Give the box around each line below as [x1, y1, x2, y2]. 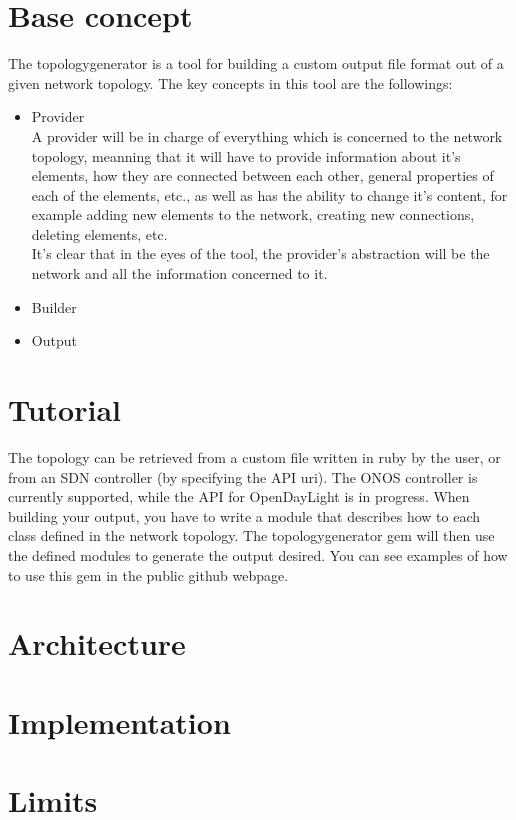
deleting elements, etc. [31, 223, 168, 244]
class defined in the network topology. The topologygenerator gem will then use [8, 525, 495, 546]
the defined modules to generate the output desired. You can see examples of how [8, 544, 508, 565]
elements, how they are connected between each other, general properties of [31, 165, 494, 186]
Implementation [8, 701, 231, 742]
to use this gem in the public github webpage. [8, 564, 289, 585]
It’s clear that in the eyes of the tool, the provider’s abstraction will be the [31, 243, 490, 264]
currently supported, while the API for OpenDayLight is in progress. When [8, 486, 470, 507]
